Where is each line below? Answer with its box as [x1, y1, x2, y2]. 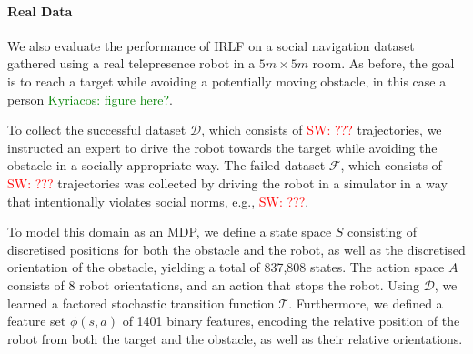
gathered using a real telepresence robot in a [7, 54, 256, 73]
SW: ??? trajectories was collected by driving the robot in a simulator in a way [7, 173, 448, 192]
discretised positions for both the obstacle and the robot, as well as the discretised [7, 239, 466, 258]
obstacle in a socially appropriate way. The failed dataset [7, 156, 326, 175]
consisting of [347, 222, 418, 241]
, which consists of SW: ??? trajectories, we [201, 120, 442, 139]
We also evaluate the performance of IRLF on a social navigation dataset [7, 35, 415, 55]
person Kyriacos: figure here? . [7, 89, 173, 108]
